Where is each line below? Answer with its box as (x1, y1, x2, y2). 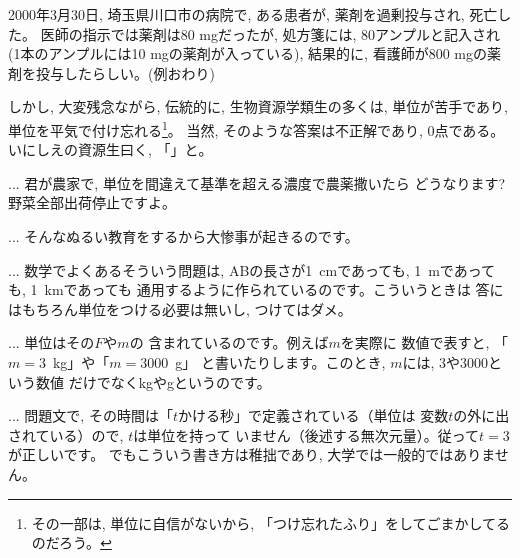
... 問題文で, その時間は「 (8, 405, 173, 426)
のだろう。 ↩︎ (31, 532, 112, 553)
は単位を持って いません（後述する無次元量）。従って (133, 424, 480, 445)
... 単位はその (8, 332, 95, 353)
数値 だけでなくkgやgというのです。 (35, 371, 271, 392)
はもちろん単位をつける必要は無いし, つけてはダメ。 (8, 298, 352, 319)
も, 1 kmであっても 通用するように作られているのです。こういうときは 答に (8, 279, 504, 300)
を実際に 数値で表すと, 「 (340, 332, 509, 353)
